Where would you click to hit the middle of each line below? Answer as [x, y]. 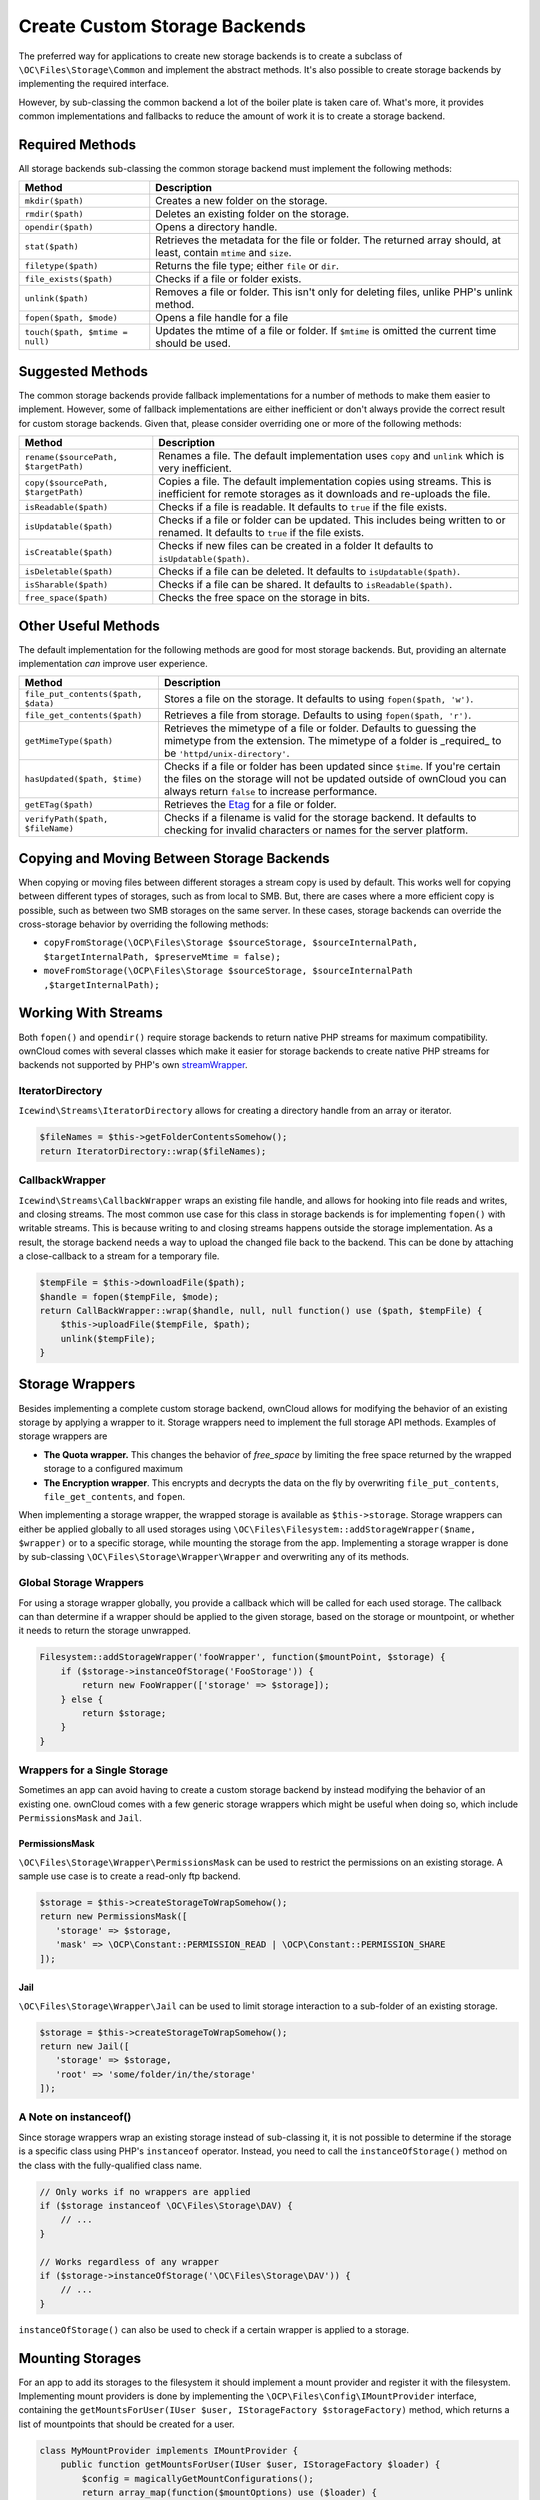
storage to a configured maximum [113, 1469]
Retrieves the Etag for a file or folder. [250, 805]
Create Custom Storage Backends [162, 26]
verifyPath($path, [66, 819]
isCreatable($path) [69, 551]
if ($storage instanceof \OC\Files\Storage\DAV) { [166, 2205]
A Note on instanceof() [75, 2117]
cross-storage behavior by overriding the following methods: [143, 924]
